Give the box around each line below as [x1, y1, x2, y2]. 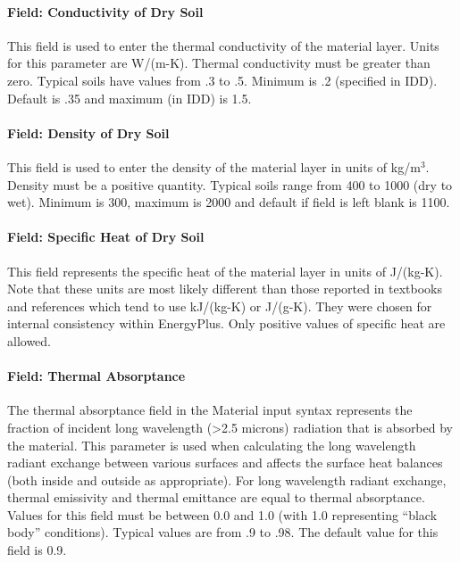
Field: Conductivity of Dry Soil [7, 2, 204, 21]
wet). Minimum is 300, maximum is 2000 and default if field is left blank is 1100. [7, 193, 450, 211]
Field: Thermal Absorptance [7, 367, 186, 385]
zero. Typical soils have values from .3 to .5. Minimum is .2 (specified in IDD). [7, 70, 438, 89]
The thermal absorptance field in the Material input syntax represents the [7, 401, 413, 419]
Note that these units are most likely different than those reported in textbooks [7, 279, 443, 298]
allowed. [7, 331, 51, 350]
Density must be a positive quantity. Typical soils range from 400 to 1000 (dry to [7, 175, 453, 194]
